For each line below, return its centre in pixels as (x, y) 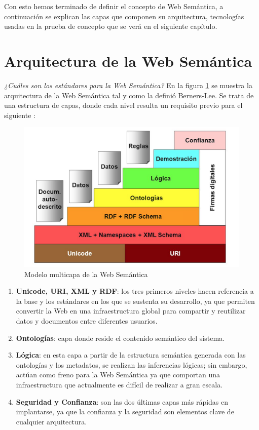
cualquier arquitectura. (51, 421)
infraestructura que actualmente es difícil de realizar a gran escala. (119, 384)
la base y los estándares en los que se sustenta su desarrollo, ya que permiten (135, 301)
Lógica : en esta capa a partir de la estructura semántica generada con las (131, 355)
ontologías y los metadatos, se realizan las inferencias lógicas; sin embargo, (132, 364)
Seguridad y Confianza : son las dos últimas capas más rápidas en (122, 401)
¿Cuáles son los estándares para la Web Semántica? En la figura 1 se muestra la (128, 85)
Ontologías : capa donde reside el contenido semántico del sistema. (120, 338)
